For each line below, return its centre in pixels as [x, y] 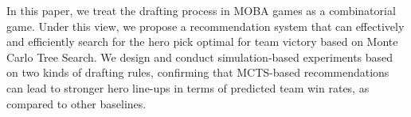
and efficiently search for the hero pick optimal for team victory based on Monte [202, 42]
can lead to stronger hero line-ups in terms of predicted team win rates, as [188, 87]
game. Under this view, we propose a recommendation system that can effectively [205, 26]
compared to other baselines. [76, 103]
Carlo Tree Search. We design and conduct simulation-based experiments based [200, 57]
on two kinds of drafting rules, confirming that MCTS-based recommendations [198, 72]
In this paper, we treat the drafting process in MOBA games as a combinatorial [201, 10]
